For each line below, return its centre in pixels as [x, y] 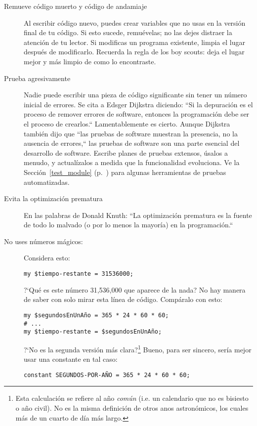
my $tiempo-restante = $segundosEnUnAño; [93, 332]
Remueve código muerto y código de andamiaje [76, 6]
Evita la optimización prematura [53, 198]
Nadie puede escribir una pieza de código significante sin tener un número [135, 95]
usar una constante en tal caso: [71, 359]
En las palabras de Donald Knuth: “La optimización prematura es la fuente [138, 215]
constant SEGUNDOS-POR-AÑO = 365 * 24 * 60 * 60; [107, 375]
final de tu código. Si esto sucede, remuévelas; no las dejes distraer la [128, 32]
